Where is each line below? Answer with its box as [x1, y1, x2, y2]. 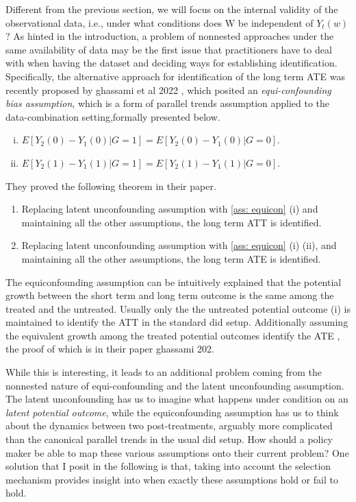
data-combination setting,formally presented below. [5, 109, 220, 123]
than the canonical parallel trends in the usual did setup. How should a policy [5, 432, 333, 446]
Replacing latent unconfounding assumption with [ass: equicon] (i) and [21, 202, 318, 216]
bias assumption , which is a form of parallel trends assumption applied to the [5, 96, 330, 110]
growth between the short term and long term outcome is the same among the [5, 288, 334, 302]
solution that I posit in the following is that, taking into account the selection [5, 459, 331, 473]
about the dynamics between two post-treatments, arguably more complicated [5, 418, 333, 433]
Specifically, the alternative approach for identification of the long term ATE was [5, 69, 345, 83]
